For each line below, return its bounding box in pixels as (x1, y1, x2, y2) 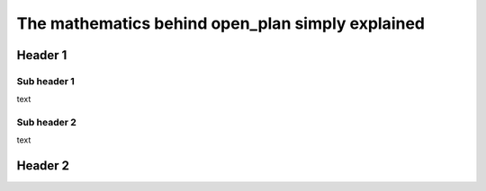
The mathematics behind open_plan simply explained (16, 13, 425, 33)
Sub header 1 (16, 74, 76, 87)
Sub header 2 (16, 117, 76, 129)
